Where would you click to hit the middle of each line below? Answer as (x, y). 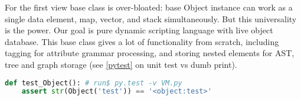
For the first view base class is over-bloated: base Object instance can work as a (149, 7)
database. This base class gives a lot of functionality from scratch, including (142, 41)
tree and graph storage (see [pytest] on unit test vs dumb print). (121, 64)
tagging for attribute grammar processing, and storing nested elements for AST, (150, 53)
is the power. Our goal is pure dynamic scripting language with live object (139, 30)
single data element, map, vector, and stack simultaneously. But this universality (151, 18)
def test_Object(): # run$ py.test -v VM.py (94, 83)
